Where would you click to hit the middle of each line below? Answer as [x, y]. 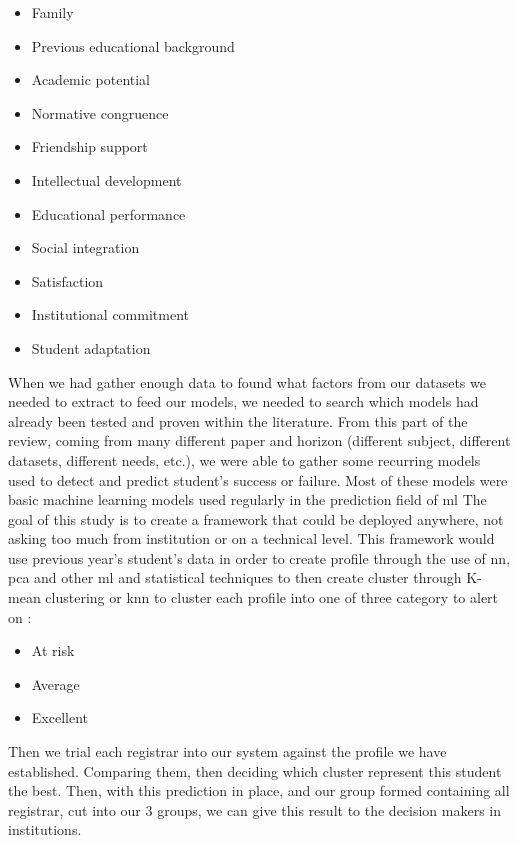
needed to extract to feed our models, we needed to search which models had [243, 401]
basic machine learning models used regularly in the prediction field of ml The [247, 499]
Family [52, 12]
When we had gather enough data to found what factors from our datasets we [247, 381]
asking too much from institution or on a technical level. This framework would [251, 538]
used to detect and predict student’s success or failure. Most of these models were [258, 479]
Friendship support [89, 146]
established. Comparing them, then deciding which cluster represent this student [255, 770]
